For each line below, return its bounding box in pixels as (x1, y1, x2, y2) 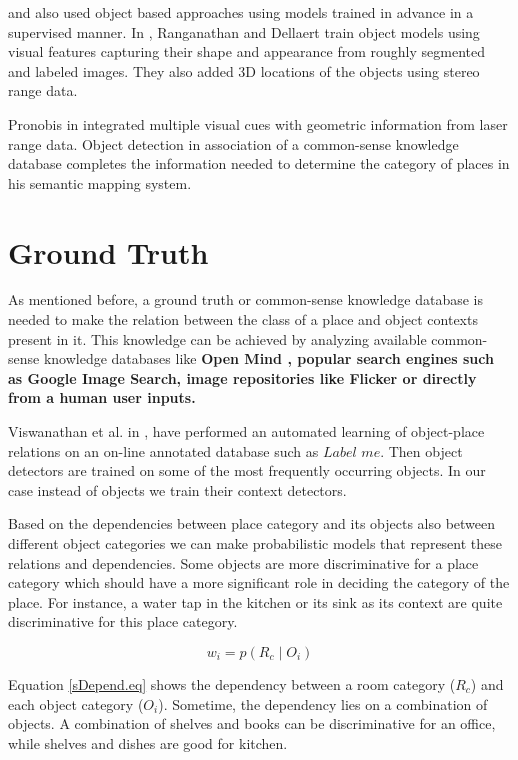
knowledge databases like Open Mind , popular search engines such (43, 348, 494, 369)
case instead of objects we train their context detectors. (8, 479, 347, 500)
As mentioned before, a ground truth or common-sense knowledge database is (8, 289, 483, 310)
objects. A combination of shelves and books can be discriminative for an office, (8, 713, 496, 734)
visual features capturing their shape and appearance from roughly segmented (8, 41, 485, 62)
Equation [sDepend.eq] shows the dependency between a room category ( (8, 673, 456, 694)
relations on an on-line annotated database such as (8, 440, 319, 461)
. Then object (380, 440, 463, 461)
